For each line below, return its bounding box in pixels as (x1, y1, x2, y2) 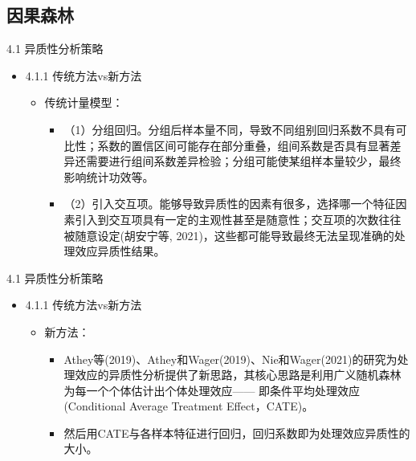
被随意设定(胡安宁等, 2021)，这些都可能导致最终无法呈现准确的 (63, 226, 394, 243)
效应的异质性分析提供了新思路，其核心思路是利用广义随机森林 (75, 366, 402, 383)
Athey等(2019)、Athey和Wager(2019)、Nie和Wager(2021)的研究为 (63, 350, 398, 367)
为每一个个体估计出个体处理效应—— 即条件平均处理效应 (63, 381, 361, 398)
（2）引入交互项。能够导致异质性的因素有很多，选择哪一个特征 (63, 195, 396, 212)
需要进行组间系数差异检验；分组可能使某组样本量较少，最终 (86, 153, 402, 169)
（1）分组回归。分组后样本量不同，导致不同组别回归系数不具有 (63, 120, 396, 137)
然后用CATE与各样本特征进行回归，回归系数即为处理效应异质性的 (63, 424, 410, 441)
